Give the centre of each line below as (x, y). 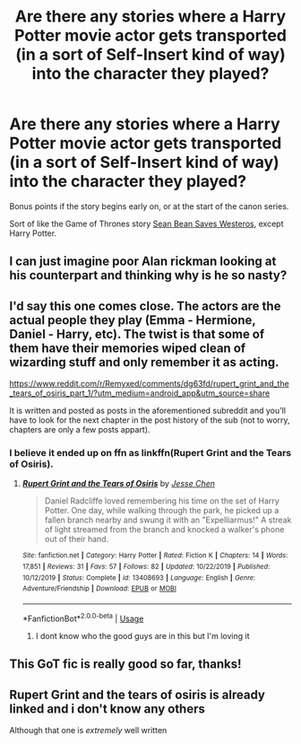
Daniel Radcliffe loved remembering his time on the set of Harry (162, 501)
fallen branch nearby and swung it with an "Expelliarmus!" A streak (168, 520)
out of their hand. (77, 539)
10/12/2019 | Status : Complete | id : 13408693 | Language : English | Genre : (139, 578)
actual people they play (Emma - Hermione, (133, 320)
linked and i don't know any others (107, 709)
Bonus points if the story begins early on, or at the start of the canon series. (149, 206)
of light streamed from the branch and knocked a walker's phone (164, 530)
